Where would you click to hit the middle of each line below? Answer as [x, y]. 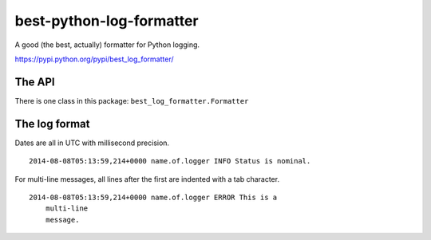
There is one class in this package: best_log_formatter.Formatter [132, 100]
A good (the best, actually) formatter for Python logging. [107, 45]
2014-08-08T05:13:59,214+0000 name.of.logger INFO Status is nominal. [170, 161]
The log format [52, 124]
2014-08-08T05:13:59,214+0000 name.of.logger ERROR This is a [153, 197]
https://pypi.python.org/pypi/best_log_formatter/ [94, 59]
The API [35, 82]
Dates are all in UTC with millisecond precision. [92, 143]
